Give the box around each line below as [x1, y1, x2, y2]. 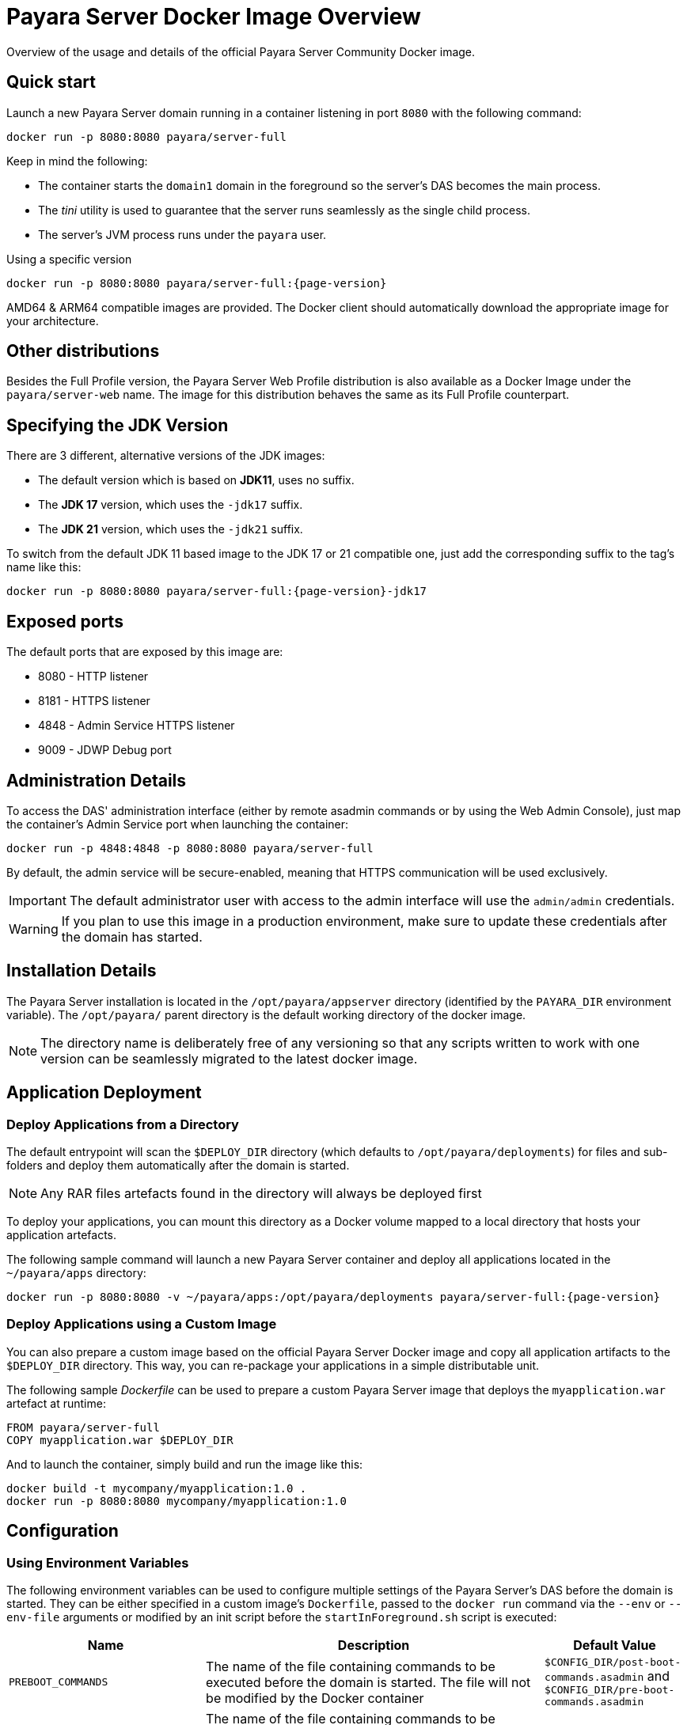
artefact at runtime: [6, 1396, 106, 1410]
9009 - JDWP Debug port [38, 743, 172, 757]
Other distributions [6, 341, 160, 362]
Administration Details [6, 770, 187, 790]
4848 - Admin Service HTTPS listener [38, 718, 235, 733]
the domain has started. [61, 928, 203, 945]
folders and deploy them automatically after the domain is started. [6, 1158, 350, 1173]
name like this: [6, 560, 82, 574]
